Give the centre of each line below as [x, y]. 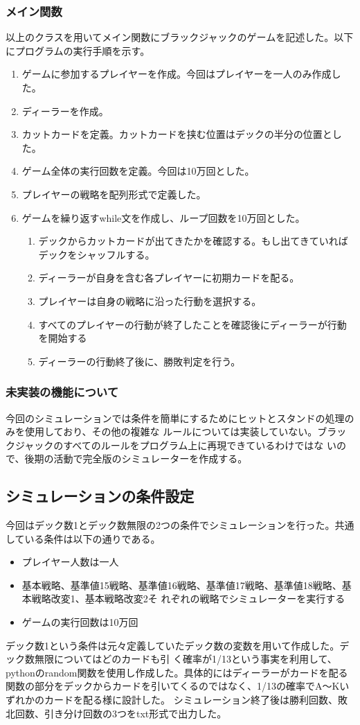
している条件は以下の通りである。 [83, 538]
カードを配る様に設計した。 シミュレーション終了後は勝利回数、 [191, 700]
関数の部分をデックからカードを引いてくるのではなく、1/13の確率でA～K [173, 686]
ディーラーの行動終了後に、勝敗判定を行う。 [139, 361]
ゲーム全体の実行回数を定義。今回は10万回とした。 [138, 171]
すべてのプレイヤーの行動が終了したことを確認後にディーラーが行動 [192, 324]
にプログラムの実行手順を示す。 [78, 50]
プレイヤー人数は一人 [70, 562]
